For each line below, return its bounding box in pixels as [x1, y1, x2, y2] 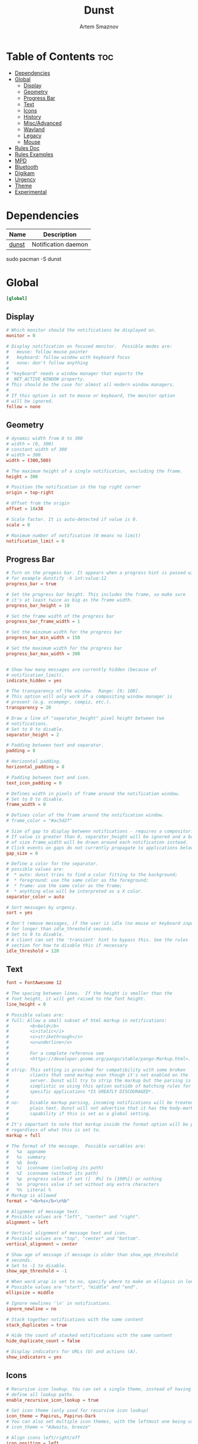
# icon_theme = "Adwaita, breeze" [6, 1424, 91, 1430]
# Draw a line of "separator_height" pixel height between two [6, 715, 165, 721]
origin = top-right [6, 490, 54, 495]
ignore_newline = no [6, 1306, 57, 1311]
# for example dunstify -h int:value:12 [6, 576, 107, 581]
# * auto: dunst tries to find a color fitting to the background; [6, 872, 178, 878]
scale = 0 [6, 522, 31, 528]
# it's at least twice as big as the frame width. [6, 597, 133, 603]
